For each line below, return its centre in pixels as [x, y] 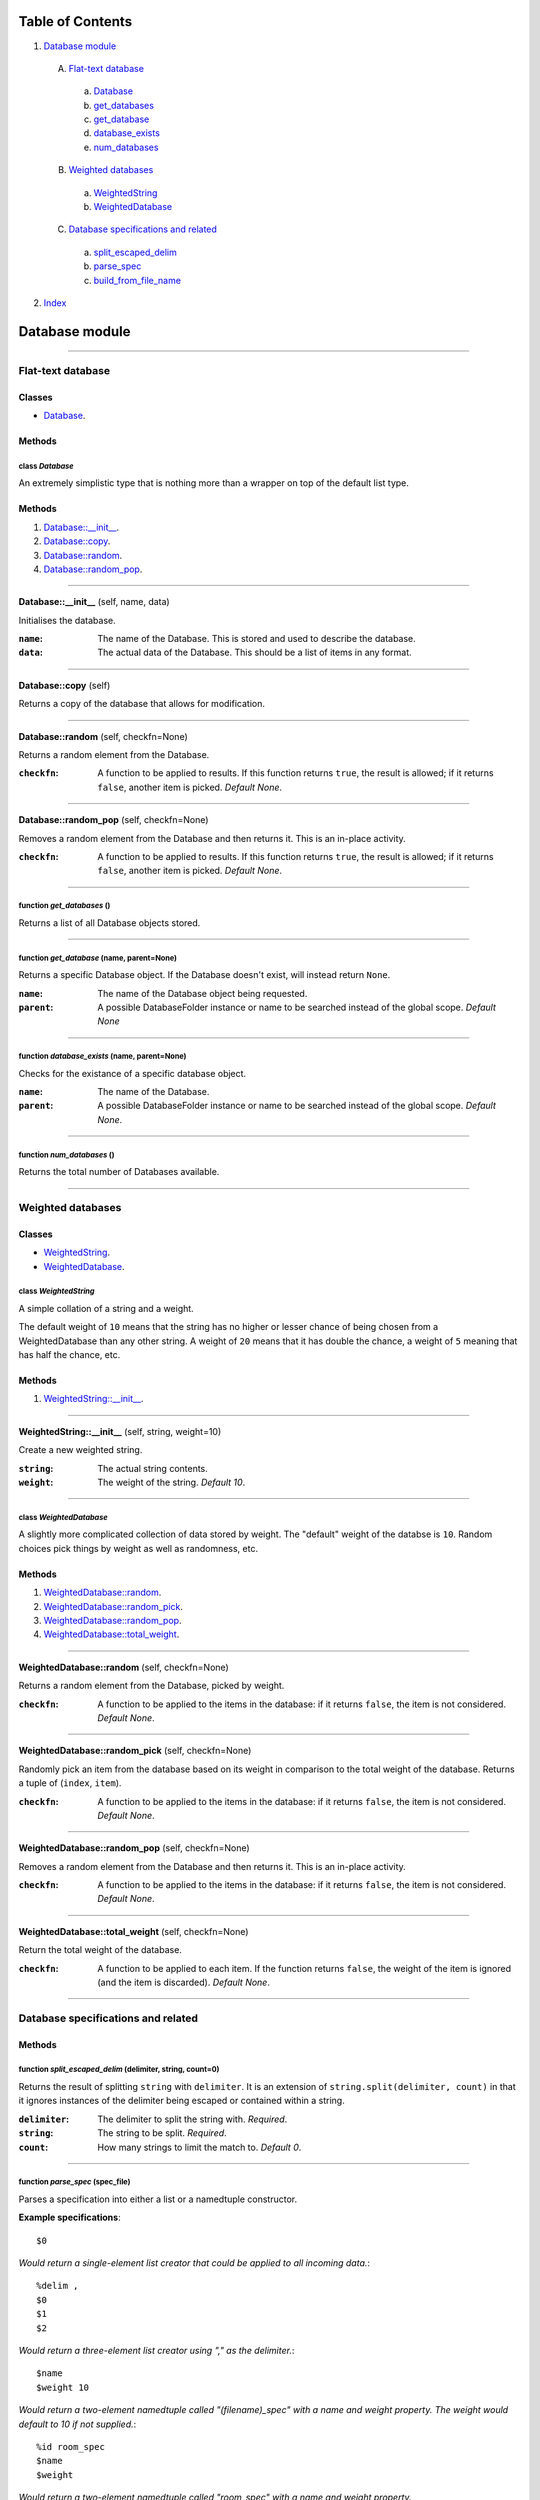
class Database [46, 466]
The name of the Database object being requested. [202, 993]
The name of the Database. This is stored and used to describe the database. [257, 639]
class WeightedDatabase [63, 1517]
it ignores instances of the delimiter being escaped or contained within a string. [181, 2101]
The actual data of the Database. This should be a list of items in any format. [254, 652]
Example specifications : [69, 2217]
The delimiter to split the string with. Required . [192, 2119]
